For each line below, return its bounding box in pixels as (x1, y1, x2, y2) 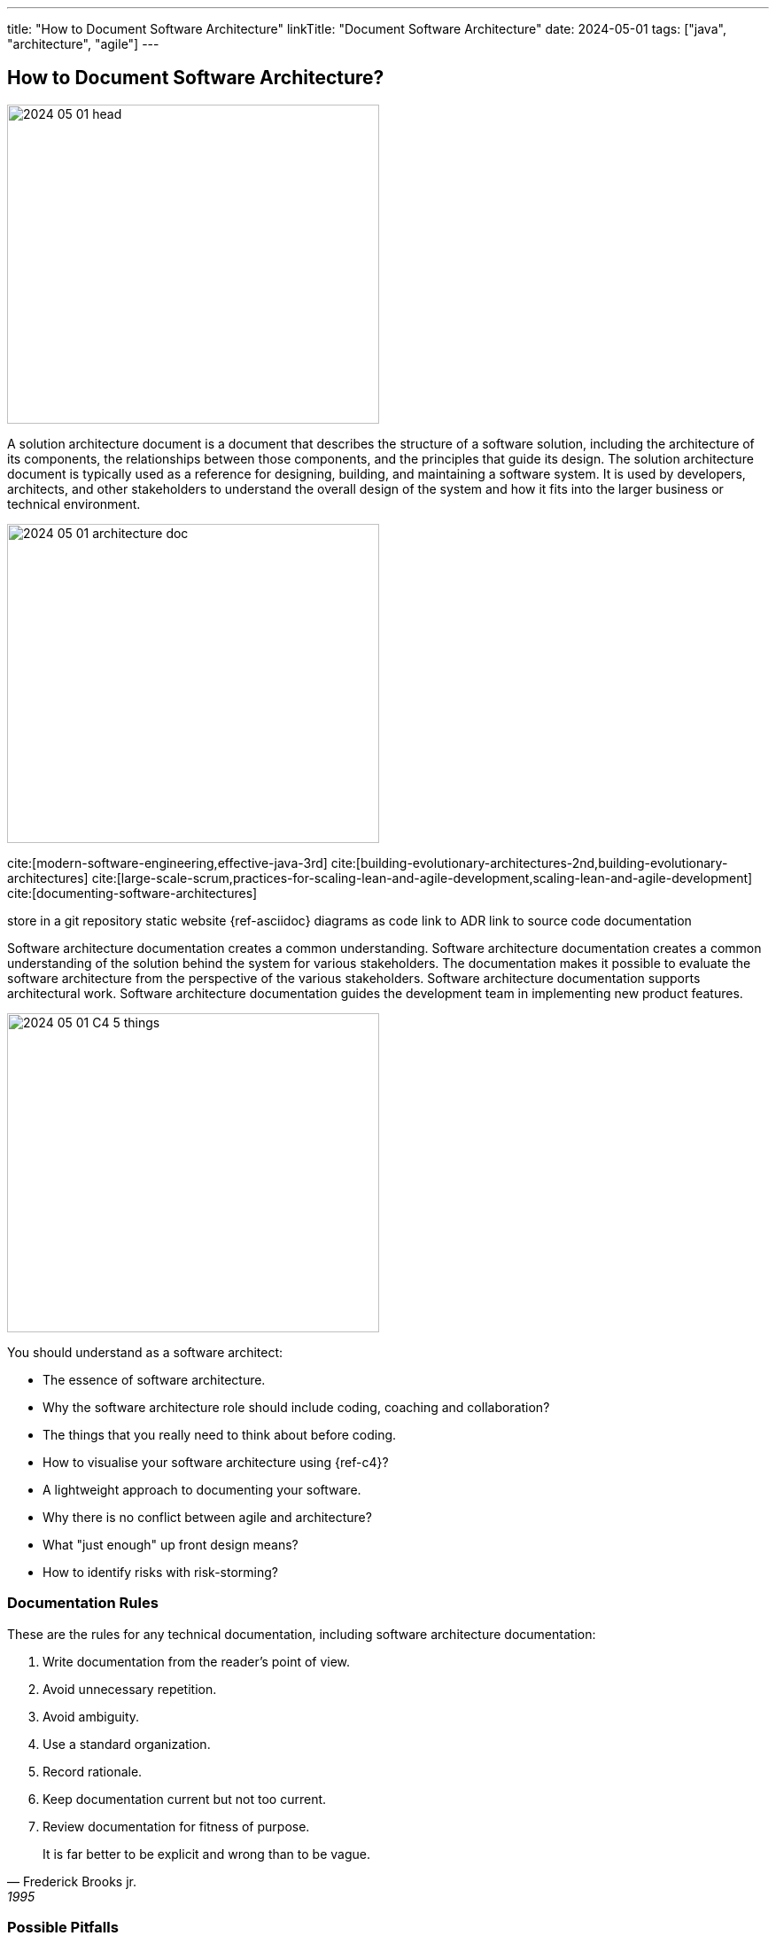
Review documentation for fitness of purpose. (43, 1818, 310, 1834)
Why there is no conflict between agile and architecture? (43, 1509, 372, 1525)
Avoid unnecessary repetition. (43, 1681, 217, 1697)
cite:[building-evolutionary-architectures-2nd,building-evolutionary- (330, 855, 728, 870)
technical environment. (7, 496, 141, 511)
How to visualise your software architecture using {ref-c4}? (43, 1454, 389, 1470)
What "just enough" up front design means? (43, 1536, 299, 1552)
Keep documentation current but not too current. (43, 1791, 327, 1807)
